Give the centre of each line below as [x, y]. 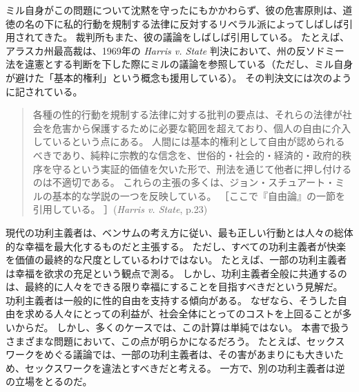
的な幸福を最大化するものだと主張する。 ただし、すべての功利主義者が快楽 [176, 246]
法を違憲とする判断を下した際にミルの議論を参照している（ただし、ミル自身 [179, 64]
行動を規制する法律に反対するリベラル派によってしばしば [213, 23]
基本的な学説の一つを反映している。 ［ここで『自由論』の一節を [199, 195]
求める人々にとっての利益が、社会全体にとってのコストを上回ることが [183, 314]
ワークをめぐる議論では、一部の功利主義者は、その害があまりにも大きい [170, 354]
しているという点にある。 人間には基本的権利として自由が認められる [189, 141]
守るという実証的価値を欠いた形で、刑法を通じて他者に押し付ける [202, 168]
